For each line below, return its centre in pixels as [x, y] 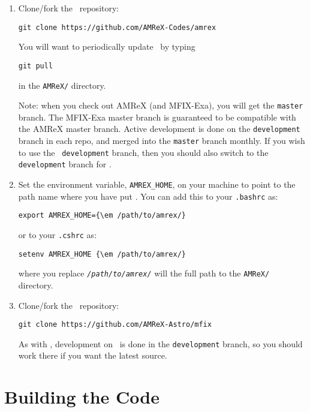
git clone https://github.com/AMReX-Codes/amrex [117, 27]
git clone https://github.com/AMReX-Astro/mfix [115, 325]
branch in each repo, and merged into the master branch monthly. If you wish [162, 141]
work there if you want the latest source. [93, 355]
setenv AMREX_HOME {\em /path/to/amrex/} [102, 254]
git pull [36, 66]
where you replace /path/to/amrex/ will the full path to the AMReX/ [144, 273]
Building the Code [82, 397]
